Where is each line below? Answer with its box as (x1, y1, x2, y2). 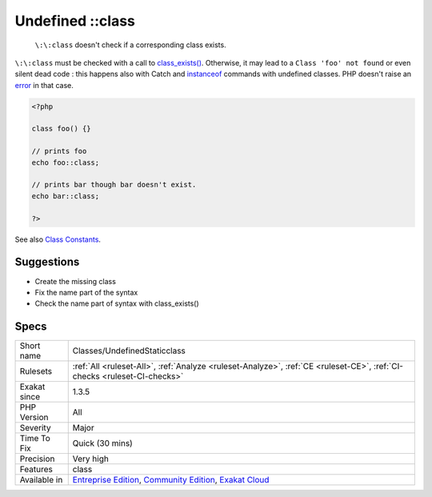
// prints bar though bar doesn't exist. (31, 180, 197, 190)
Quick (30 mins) (72, 438, 134, 449)
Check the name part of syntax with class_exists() (34, 299, 199, 308)
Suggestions (14, 255, 80, 269)
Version (19, 412, 49, 423)
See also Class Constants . (14, 234, 102, 244)
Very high (72, 453, 110, 464)
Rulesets (19, 366, 52, 377)
